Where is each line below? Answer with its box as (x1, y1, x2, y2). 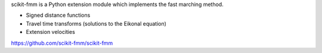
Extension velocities (26, 29, 76, 36)
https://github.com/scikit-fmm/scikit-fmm (11, 39, 113, 46)
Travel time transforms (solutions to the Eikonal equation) (26, 20, 167, 27)
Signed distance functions (26, 12, 91, 19)
